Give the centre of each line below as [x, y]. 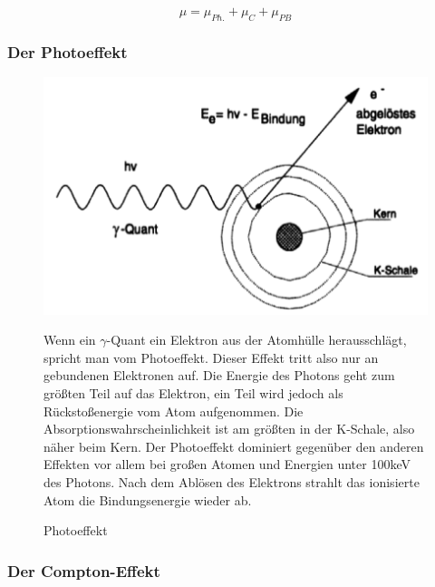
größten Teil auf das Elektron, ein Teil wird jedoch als [193, 393]
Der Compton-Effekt [84, 570]
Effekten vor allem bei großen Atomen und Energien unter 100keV [227, 464]
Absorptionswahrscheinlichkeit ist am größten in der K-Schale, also [229, 429]
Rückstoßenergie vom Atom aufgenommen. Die [174, 411]
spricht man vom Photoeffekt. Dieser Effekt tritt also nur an [211, 357]
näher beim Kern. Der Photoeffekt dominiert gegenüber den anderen [234, 446]
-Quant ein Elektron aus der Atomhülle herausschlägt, [256, 340]
